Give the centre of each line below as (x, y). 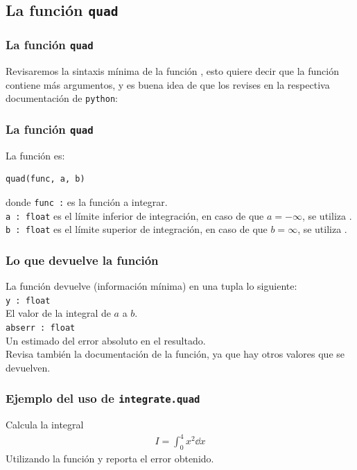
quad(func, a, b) (45, 179)
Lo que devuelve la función (82, 260)
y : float (28, 301)
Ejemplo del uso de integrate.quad (103, 398)
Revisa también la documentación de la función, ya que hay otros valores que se (175, 354)
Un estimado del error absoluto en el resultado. (106, 340)
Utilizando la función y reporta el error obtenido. (110, 459)
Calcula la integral (45, 425)
